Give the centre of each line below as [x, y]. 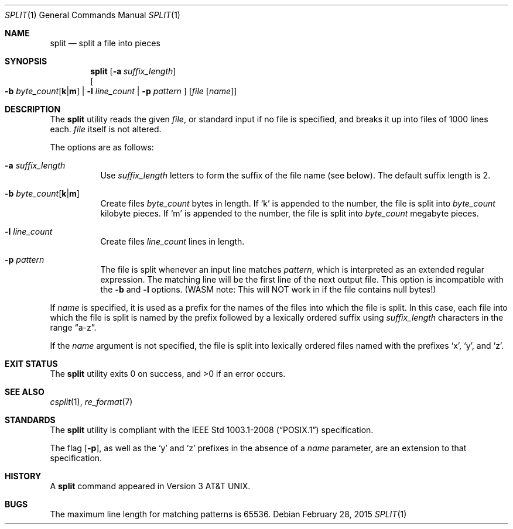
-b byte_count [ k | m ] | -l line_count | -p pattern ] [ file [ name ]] [121, 91]
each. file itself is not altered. [106, 129]
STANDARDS [30, 420]
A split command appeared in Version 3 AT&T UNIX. [150, 486]
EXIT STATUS [31, 364]
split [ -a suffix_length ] [133, 71]
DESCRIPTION [33, 109]
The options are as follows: [102, 147]
